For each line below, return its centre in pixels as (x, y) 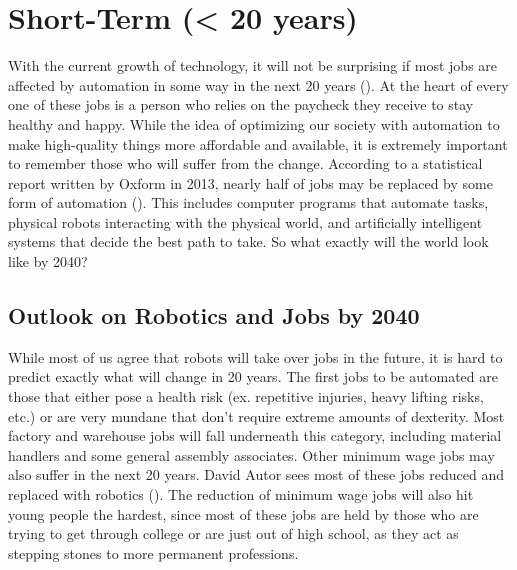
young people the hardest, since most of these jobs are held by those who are (243, 513)
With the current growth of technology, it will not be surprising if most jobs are (253, 65)
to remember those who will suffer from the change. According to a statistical (245, 163)
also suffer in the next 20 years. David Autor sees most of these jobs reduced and (256, 474)
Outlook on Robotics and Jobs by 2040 (214, 315)
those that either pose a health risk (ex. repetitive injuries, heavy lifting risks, (246, 396)
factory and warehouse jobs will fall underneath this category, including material (255, 435)
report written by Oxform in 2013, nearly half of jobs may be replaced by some (250, 182)
